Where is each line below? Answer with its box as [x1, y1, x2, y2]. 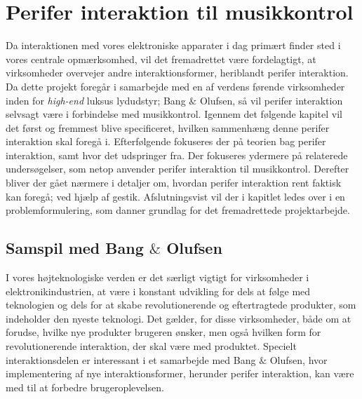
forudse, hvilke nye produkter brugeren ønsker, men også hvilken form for [6, 325, 321, 339]
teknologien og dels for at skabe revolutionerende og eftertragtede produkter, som [6, 297, 356, 312]
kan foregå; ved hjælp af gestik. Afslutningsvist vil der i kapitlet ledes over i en [6, 189, 345, 203]
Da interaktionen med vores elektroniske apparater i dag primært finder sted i [6, 38, 341, 53]
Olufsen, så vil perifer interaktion [199, 93, 343, 107]
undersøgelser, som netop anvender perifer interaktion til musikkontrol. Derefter [6, 161, 349, 176]
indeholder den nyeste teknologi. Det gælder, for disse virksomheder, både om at [6, 311, 351, 325]
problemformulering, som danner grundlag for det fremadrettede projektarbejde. [6, 203, 350, 217]
